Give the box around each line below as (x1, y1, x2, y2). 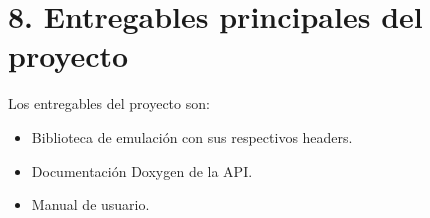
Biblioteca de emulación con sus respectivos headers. (31, 126, 353, 147)
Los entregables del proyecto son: (8, 93, 210, 114)
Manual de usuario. (31, 194, 150, 215)
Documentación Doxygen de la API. (31, 160, 253, 181)
